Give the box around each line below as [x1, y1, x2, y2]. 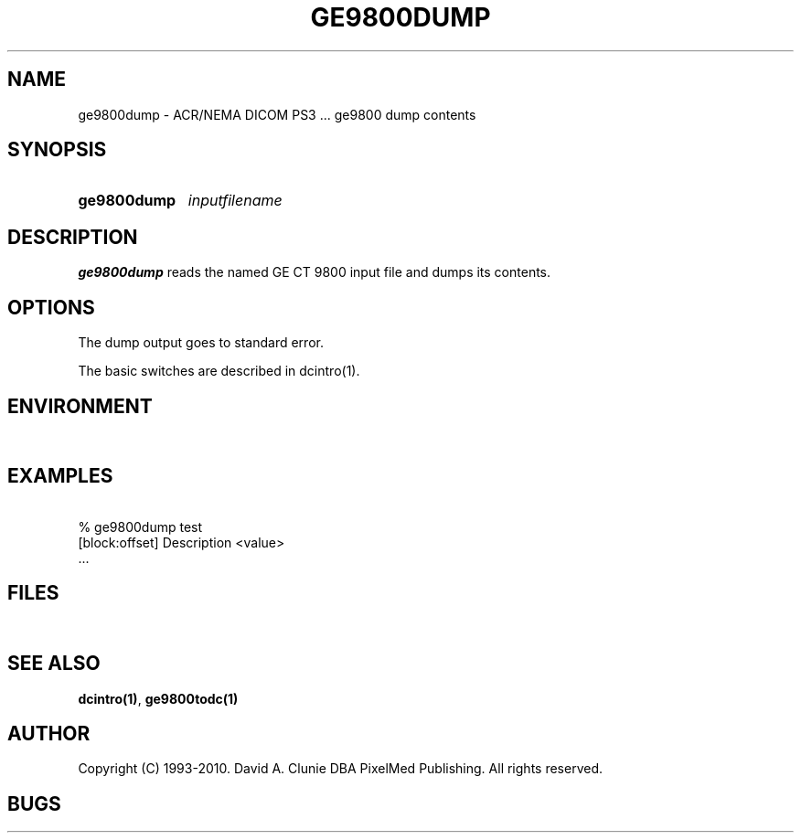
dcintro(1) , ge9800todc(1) [78, 690, 239, 707]
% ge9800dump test [78, 518, 203, 535]
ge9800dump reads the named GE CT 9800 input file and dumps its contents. [78, 264, 551, 281]
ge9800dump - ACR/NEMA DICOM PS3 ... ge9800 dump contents [78, 106, 476, 122]
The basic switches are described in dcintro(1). [78, 363, 360, 379]
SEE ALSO [7, 652, 101, 675]
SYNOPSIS [7, 138, 107, 162]
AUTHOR [7, 721, 91, 745]
